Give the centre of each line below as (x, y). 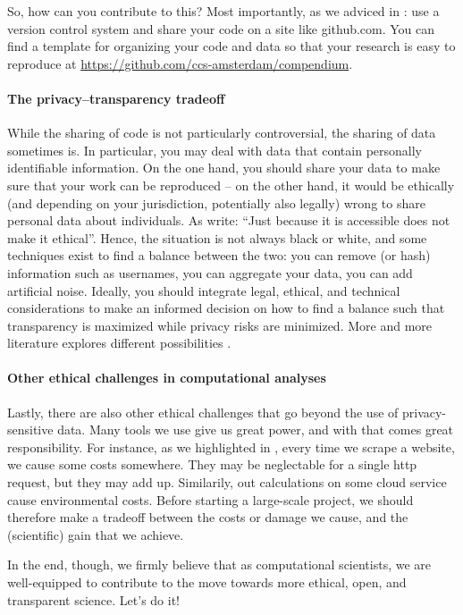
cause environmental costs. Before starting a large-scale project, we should (210, 499)
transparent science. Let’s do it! (93, 599)
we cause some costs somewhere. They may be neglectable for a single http (212, 464)
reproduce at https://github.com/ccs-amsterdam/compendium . (180, 63)
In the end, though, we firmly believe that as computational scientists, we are (219, 564)
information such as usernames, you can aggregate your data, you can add (210, 272)
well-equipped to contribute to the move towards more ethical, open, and (207, 582)
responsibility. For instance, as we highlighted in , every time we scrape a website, (231, 447)
